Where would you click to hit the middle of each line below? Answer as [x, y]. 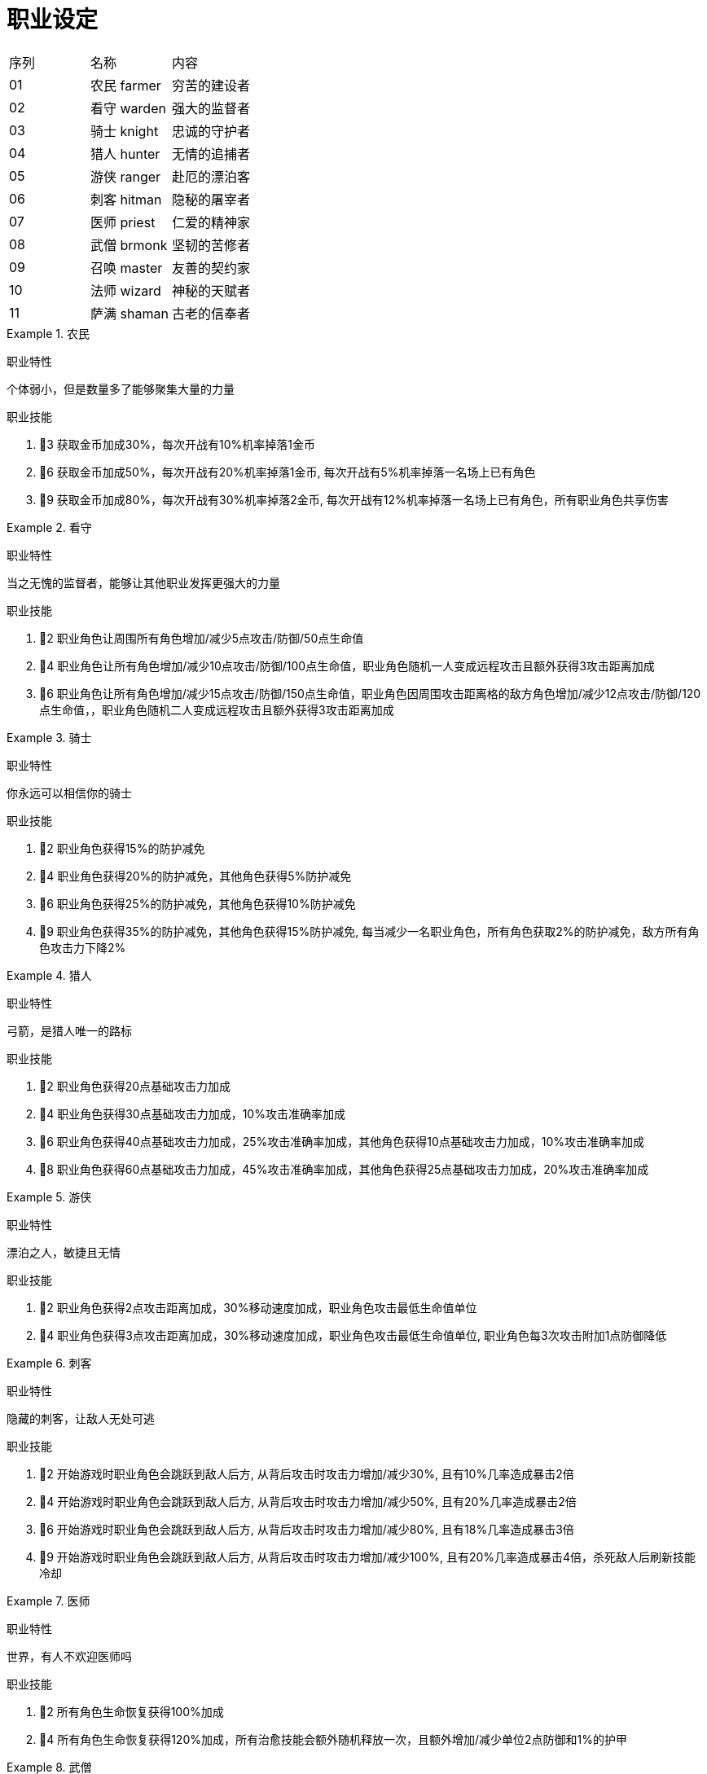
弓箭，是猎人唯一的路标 [69, 1030]
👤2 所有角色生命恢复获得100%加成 [132, 1711]
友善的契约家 [211, 268]
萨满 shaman [130, 313]
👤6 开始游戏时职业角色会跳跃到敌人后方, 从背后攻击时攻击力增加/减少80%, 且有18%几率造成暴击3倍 [307, 1529]
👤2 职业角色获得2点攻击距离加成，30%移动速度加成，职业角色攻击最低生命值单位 [258, 1307]
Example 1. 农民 [48, 333]
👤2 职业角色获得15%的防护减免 [122, 848]
